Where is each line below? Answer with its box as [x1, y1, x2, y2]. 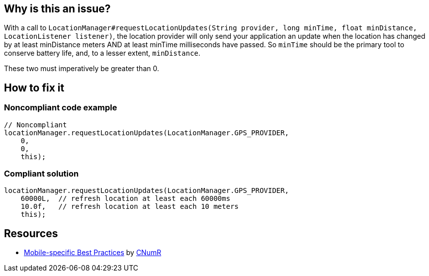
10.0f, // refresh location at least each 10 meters [20, 202, 239, 211]
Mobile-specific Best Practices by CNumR [24, 248, 162, 257]
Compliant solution [4, 169, 79, 179]
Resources [4, 227, 58, 240]
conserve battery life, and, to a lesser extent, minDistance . [4, 49, 201, 58]
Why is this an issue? [4, 2, 111, 15]
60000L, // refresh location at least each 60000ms [20, 194, 231, 203]
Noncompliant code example [4, 102, 117, 113]
